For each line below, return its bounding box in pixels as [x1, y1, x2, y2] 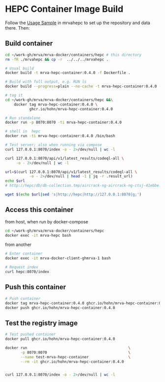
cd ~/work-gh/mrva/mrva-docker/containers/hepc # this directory [5, 52, 141, 57]
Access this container [5, 206, 74, 214]
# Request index [5, 265, 38, 270]
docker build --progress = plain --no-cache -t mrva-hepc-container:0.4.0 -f [5, 84, 164, 89]
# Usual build [5, 66, 34, 71]
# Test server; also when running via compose [5, 142, 102, 147]
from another [5, 242, 32, 247]
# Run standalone [5, 115, 41, 120]
